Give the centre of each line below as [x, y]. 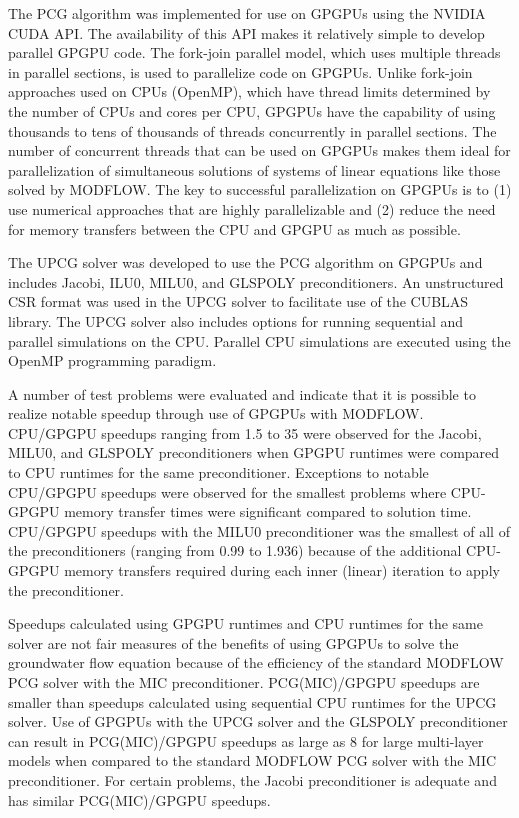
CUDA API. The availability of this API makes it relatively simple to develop [246, 32]
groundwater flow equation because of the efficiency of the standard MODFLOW [256, 662]
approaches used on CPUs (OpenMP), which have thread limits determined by [249, 91]
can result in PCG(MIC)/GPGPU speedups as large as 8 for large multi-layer [246, 740]
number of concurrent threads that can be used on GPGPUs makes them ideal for [259, 150]
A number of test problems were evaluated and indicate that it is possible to [242, 393]
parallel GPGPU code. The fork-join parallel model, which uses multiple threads [254, 52]
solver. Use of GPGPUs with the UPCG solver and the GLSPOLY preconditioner [258, 721]
